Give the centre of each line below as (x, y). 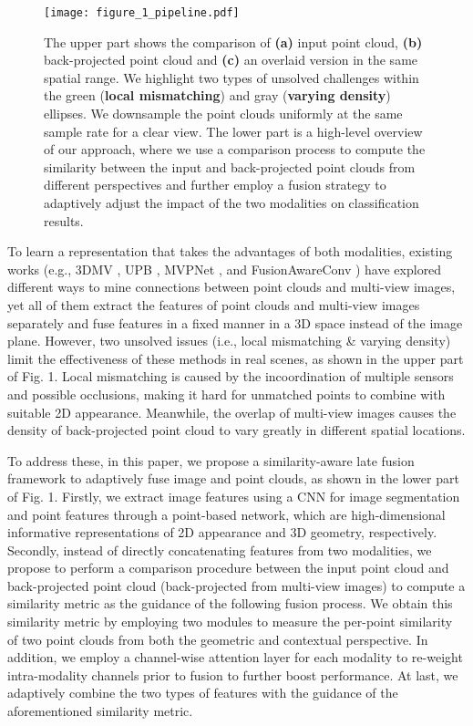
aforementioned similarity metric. (100, 711)
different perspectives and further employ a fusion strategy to (215, 185)
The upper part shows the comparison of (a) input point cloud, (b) (233, 41)
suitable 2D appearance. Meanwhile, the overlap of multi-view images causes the (232, 412)
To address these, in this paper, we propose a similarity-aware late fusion (211, 460)
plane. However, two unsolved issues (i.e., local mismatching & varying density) (229, 341)
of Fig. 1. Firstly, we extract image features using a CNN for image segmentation (234, 496)
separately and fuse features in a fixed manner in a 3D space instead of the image (235, 322)
